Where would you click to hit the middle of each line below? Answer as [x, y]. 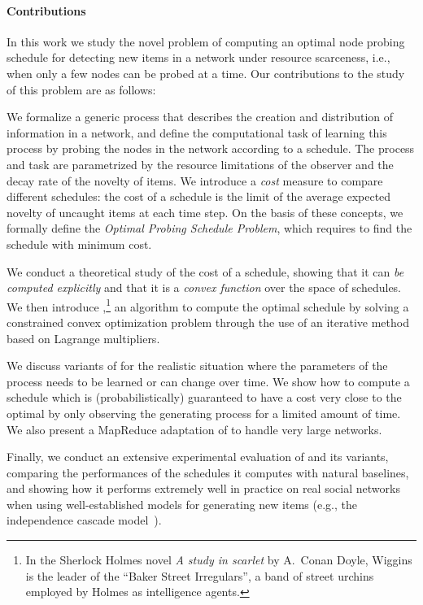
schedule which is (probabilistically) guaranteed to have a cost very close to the [204, 397]
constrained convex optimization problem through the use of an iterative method [208, 322]
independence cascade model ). [84, 520]
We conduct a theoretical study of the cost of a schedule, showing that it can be [205, 271]
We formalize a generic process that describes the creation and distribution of [200, 117]
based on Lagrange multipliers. [83, 338]
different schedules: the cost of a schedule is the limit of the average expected [199, 196]
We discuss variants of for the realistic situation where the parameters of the [197, 366]
